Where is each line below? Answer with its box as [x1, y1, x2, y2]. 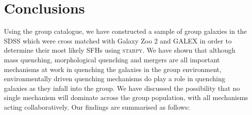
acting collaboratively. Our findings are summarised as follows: [4, 101, 190, 112]
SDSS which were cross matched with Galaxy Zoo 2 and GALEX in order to [4, 35, 232, 45]
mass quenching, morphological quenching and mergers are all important [4, 54, 220, 64]
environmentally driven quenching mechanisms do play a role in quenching [4, 73, 225, 84]
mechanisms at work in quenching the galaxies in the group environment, [4, 64, 221, 74]
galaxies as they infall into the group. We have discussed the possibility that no [4, 83, 240, 93]
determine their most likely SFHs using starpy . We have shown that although [4, 45, 235, 55]
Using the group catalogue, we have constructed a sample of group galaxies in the [4, 26, 247, 36]
